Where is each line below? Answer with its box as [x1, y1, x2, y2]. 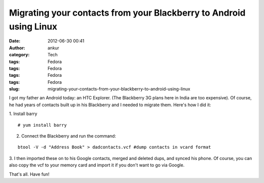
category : [9, 52, 30, 58]
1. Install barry [9, 111, 38, 117]
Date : [9, 38, 21, 44]
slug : [9, 86, 20, 92]
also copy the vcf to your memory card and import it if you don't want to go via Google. [9, 162, 185, 168]
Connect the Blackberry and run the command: [21, 133, 116, 139]
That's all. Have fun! [9, 171, 50, 177]
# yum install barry [18, 122, 67, 128]
